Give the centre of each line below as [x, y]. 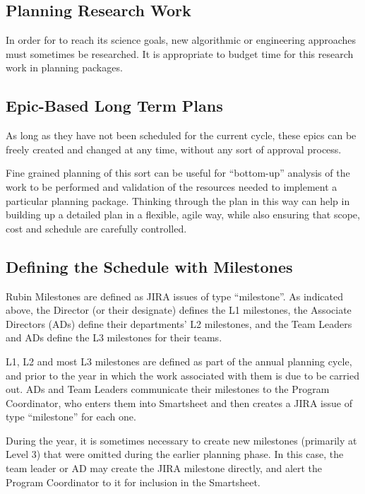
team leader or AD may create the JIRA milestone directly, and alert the [164, 468]
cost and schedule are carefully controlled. [96, 228]
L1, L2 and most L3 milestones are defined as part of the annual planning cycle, [179, 361]
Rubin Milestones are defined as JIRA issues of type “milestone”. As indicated [174, 296]
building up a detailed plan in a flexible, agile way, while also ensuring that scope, [183, 214]
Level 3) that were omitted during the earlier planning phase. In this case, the [175, 454]
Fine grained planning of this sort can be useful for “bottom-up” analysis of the [178, 173]
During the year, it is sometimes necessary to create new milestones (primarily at [181, 440]
